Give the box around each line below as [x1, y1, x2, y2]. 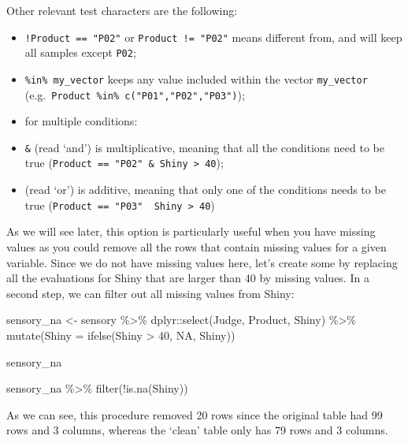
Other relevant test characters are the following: [6, 2, 238, 18]
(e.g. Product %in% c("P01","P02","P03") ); [24, 86, 245, 102]
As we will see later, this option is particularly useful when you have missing [6, 223, 376, 240]
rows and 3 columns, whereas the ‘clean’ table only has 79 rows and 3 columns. [6, 422, 388, 438]
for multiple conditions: [24, 113, 138, 129]
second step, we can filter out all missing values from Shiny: [6, 285, 295, 301]
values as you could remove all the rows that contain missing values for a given [6, 238, 387, 255]
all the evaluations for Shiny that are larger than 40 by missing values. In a [6, 270, 369, 286]
